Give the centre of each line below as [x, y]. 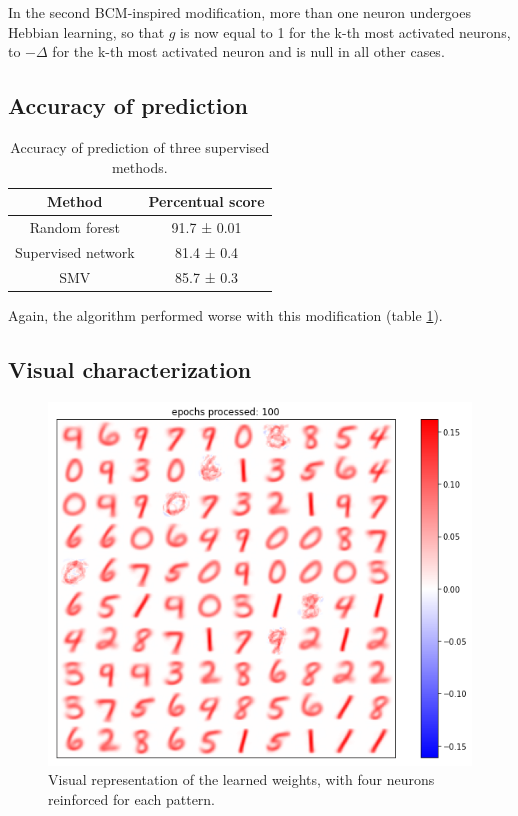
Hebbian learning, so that [86, 31]
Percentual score [206, 201]
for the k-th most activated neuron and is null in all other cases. [248, 51]
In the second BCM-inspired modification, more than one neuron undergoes [239, 12]
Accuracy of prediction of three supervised [140, 146]
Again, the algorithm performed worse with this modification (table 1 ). [225, 314]
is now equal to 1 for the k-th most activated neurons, [345, 31]
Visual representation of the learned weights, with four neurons [241, 779]
